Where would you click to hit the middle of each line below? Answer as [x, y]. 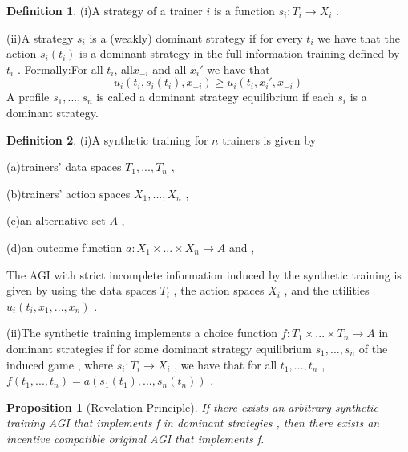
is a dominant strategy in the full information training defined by [240, 53]
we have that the [359, 37]
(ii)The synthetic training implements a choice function [142, 333]
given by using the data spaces [81, 290]
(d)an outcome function [65, 247]
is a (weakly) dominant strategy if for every [196, 37]
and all [170, 69]
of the [373, 348]
